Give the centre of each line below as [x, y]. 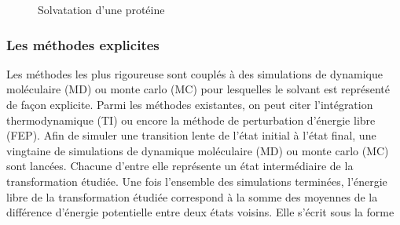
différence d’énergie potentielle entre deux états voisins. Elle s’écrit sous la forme [200, 212]
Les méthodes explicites [83, 44]
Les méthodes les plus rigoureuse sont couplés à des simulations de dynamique [194, 73]
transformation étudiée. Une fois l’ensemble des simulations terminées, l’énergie [197, 181]
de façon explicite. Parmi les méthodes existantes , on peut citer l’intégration [190, 104]
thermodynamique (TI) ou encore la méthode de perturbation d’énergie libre [191, 120]
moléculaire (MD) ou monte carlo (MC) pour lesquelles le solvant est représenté [198, 89]
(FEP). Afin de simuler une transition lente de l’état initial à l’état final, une [191, 135]
